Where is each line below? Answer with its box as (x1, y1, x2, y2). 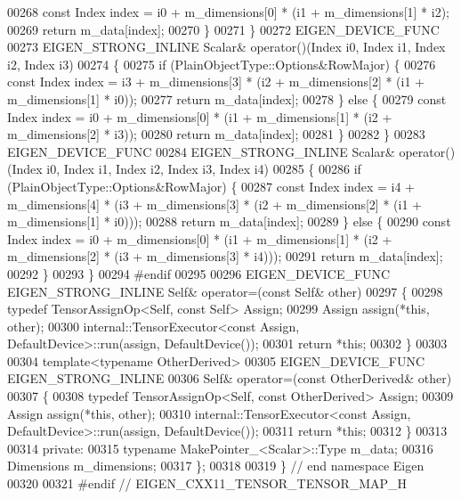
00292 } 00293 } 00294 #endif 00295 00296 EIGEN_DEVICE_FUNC (7, 264, 391, 282)
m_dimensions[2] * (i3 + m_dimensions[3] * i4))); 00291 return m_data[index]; (7, 247, 443, 266)
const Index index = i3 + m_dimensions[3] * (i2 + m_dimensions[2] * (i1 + (7, 72, 425, 91)
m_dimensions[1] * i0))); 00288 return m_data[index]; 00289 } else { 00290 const (7, 212, 451, 231)
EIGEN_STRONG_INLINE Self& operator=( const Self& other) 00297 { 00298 (7, 282, 443, 300)
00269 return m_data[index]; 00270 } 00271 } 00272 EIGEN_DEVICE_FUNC (7, 20, 440, 38)
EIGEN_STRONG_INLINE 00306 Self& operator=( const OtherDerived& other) (7, 369, 452, 388)
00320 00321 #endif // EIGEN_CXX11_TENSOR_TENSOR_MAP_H (7, 474, 408, 493)
